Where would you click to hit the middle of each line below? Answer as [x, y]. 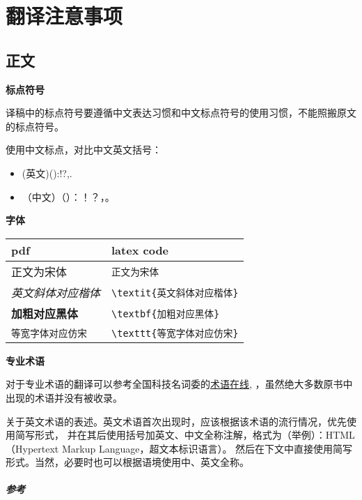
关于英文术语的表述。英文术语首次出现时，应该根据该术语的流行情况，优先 [176, 421]
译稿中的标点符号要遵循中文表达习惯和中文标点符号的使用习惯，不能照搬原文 [181, 113]
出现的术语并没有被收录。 [64, 397]
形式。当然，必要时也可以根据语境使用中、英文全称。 [127, 462]
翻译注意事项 [64, 16]
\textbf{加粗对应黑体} [166, 313]
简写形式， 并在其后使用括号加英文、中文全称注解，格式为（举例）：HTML [185, 435]
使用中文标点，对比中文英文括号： [84, 150]
